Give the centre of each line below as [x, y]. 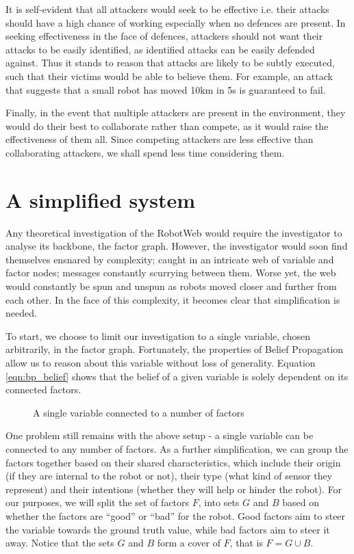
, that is [246, 543]
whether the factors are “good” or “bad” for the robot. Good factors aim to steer [176, 515]
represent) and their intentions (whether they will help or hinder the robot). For [174, 489]
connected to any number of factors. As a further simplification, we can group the [177, 448]
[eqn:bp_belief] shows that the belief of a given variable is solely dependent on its [177, 376]
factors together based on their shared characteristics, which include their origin [173, 462]
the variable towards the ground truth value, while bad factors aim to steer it [168, 529]
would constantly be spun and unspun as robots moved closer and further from [171, 286]
